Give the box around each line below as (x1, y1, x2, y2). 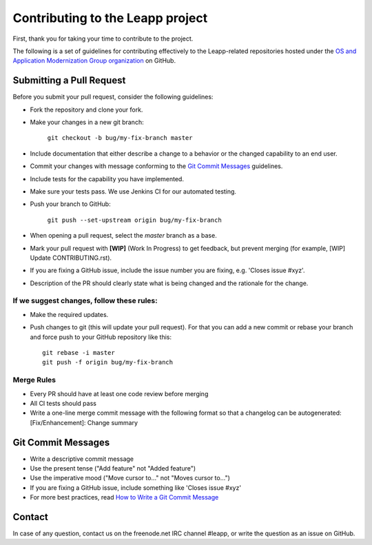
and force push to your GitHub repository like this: (30, 333, 172, 341)
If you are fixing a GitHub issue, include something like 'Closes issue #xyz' (30, 483, 241, 492)
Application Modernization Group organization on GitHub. (12, 56, 176, 65)
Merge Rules (12, 376, 56, 385)
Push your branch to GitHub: (30, 200, 111, 208)
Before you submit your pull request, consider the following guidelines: (12, 93, 214, 101)
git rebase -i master (42, 349, 115, 357)
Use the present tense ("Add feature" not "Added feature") (30, 464, 196, 473)
